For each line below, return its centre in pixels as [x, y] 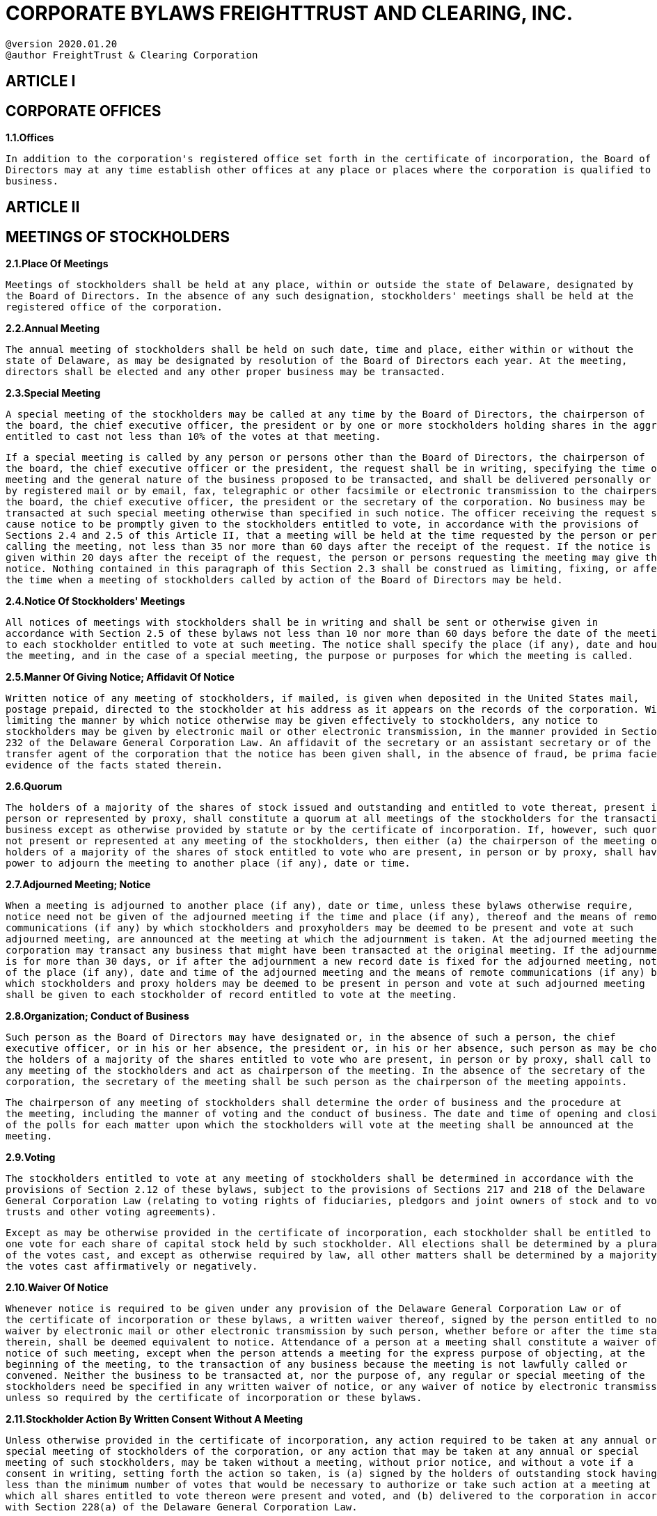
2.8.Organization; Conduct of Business [97, 1016]
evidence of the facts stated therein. [114, 765]
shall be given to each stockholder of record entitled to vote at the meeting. [232, 995]
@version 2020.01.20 [62, 44]
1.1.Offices [30, 138]
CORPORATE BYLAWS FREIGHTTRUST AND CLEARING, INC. [289, 13]
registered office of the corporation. [114, 307]
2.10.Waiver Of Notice [57, 1288]
